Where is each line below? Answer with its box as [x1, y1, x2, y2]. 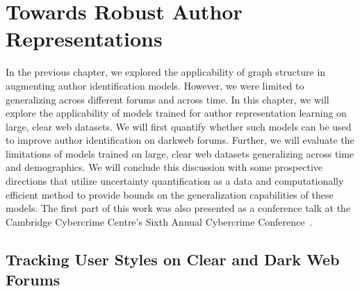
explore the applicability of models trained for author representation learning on [6, 106, 347, 120]
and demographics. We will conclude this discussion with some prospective [6, 160, 322, 174]
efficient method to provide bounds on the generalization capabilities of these [6, 187, 334, 201]
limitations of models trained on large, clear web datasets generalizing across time [6, 146, 354, 160]
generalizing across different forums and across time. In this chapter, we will [6, 92, 329, 106]
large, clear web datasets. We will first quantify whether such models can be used [6, 119, 352, 133]
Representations [6, 24, 163, 53]
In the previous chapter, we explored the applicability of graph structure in [6, 65, 326, 79]
